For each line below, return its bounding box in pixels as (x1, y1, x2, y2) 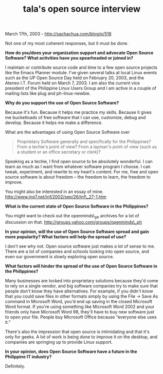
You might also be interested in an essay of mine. (5, 189, 104, 195)
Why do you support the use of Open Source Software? (5, 100, 119, 106)
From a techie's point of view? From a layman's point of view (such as (17, 144, 157, 150)
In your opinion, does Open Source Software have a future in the (5, 348, 137, 354)
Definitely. (5, 363, 25, 369)
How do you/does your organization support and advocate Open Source (5, 50, 154, 56)
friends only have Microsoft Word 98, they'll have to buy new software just (5, 309, 154, 314)
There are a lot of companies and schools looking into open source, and (5, 248, 149, 254)
